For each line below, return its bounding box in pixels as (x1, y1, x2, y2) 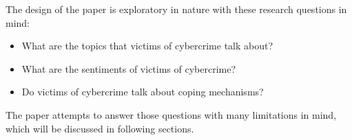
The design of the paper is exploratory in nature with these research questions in (6, 2, 347, 16)
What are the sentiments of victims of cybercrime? (21, 61, 236, 75)
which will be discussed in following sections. (6, 121, 194, 135)
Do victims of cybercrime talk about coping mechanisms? (21, 84, 264, 99)
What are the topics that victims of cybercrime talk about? (21, 38, 273, 53)
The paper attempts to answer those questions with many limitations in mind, (6, 107, 337, 121)
